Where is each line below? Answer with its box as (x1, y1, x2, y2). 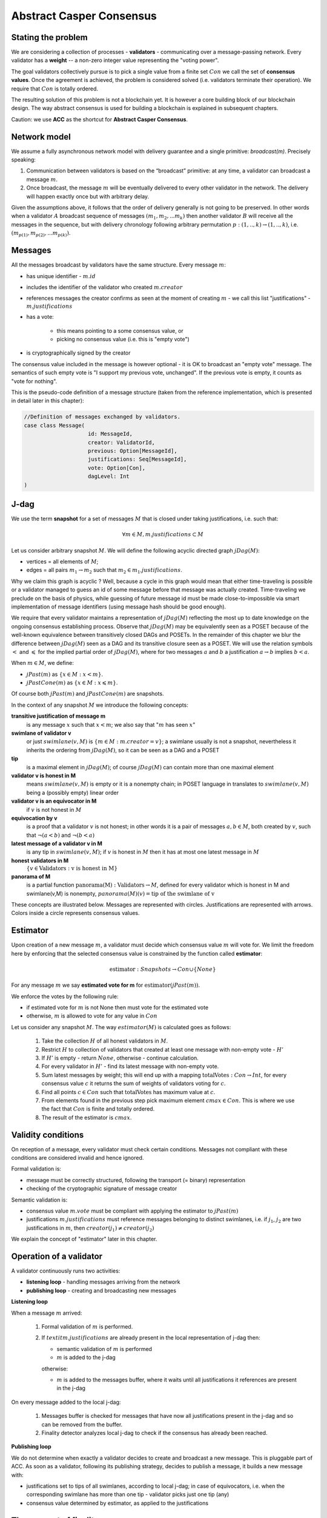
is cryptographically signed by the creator (26, 349, 131, 356)
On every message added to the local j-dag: (11, 1398, 121, 1406)
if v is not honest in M (26, 806, 82, 813)
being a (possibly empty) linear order (26, 789, 119, 796)
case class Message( (24, 422, 85, 429)
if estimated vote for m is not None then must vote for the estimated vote (26, 1004, 209, 1011)
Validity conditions (11, 1129, 84, 1140)
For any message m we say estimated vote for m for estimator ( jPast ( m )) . (11, 981, 200, 989)
